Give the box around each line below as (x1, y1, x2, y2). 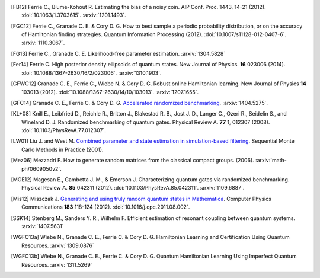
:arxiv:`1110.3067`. (21, 39, 65, 46)
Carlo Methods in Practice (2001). (21, 146, 104, 153)
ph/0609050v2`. (21, 165, 62, 172)
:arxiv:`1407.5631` (21, 222, 64, 229)
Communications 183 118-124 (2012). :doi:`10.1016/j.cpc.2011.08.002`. (21, 203, 190, 210)
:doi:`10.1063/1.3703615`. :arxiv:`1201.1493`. (21, 12, 127, 19)
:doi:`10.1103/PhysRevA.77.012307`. (21, 127, 107, 134)
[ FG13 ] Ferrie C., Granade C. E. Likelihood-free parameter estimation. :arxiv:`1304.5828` (11, 50, 226, 57)
